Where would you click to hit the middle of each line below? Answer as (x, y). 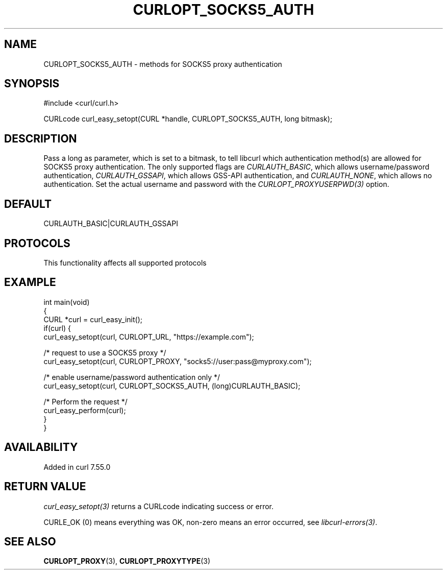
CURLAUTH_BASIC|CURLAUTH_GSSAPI (111, 224)
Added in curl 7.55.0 (77, 467)
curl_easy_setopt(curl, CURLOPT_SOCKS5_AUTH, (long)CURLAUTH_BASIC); (172, 386)
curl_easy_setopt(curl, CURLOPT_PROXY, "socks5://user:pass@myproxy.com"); (178, 361)
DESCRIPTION (41, 138)
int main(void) (67, 302)
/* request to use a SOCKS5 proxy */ (105, 352)
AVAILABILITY (41, 447)
